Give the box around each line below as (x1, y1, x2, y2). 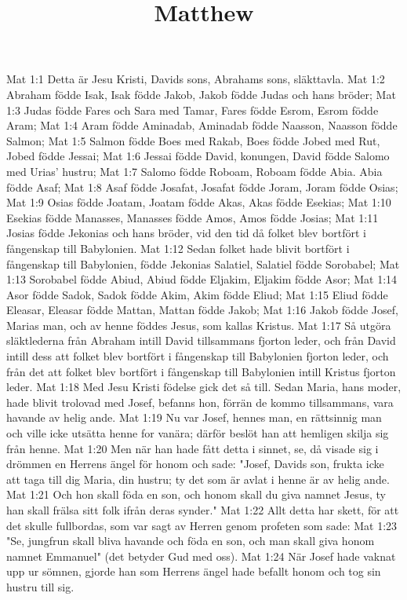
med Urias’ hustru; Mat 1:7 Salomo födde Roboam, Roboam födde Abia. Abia (6, 163, 383, 179)
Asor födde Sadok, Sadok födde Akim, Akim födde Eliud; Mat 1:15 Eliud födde (6, 286, 388, 302)
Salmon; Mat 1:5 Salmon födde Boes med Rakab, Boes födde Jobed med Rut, (6, 132, 380, 148)
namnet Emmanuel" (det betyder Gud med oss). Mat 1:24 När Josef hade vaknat (6, 547, 396, 564)
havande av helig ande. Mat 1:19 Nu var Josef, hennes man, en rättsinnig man (6, 409, 382, 426)
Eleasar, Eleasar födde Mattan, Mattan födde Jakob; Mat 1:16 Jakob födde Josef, (6, 302, 398, 318)
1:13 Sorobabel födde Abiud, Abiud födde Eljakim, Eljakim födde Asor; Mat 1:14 (6, 271, 398, 287)
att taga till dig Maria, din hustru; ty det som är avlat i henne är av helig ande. (6, 470, 390, 487)
